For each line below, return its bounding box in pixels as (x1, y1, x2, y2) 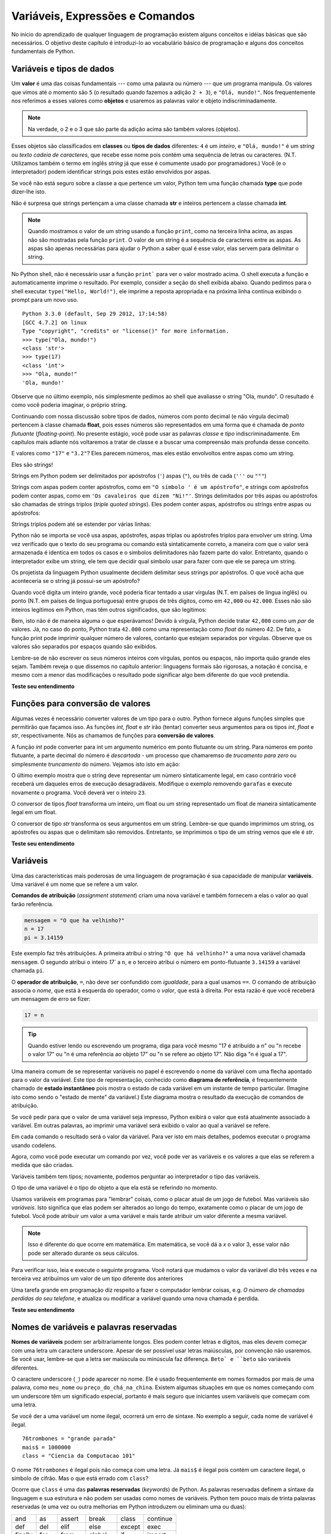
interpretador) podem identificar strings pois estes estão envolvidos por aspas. (11, 168, 211, 175)
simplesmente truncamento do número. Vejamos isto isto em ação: (11, 760, 180, 768)
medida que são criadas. (11, 1162, 74, 1169)
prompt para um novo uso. (11, 296, 78, 304)
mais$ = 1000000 (22, 1444, 71, 1451)
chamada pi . (11, 967, 45, 974)
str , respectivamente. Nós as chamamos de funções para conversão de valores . (11, 732, 216, 739)
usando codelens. (11, 1141, 57, 1149)
